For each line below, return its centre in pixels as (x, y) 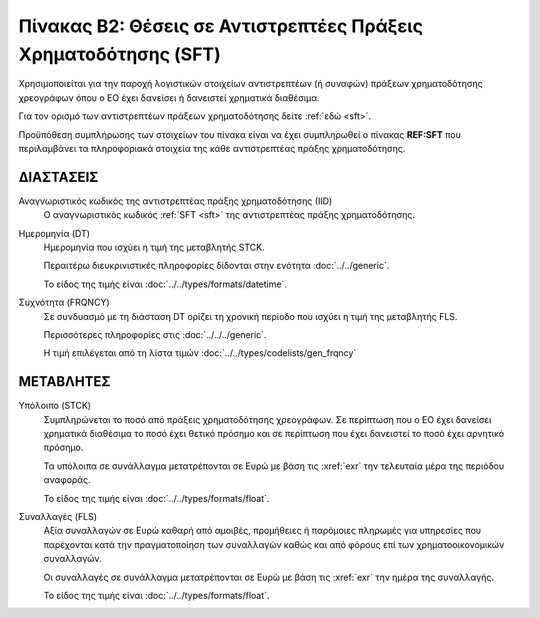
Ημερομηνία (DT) (54, 233)
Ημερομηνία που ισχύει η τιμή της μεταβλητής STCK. (154, 247)
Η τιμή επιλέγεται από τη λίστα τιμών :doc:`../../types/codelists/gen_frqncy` (200, 353)
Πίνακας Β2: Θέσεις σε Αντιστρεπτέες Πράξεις (221, 26)
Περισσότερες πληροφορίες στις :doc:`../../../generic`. (155, 334)
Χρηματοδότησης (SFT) (120, 54)
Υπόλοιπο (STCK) (55, 406)
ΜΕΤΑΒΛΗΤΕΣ (64, 381)
